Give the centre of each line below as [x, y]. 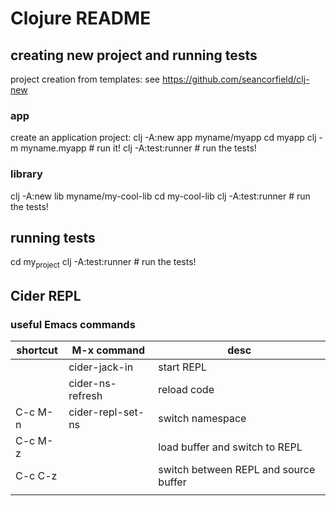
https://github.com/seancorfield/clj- [235, 79]
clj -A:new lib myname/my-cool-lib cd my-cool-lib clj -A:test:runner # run [160, 196]
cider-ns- [92, 383]
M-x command [108, 350]
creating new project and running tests [134, 55]
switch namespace [202, 418]
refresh [85, 395]
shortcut [37, 350]
